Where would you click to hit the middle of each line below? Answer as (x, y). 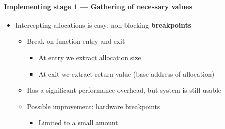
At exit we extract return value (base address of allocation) (127, 73)
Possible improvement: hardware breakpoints (93, 106)
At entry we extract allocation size (90, 57)
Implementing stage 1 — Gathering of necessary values (98, 6)
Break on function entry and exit (76, 41)
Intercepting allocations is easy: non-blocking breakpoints (103, 24)
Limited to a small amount (78, 122)
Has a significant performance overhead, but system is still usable (124, 90)
